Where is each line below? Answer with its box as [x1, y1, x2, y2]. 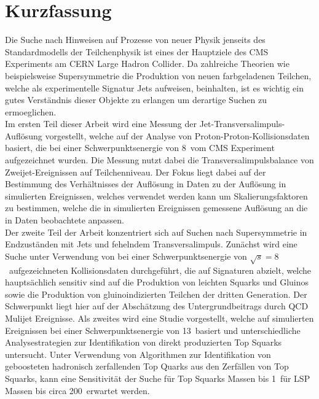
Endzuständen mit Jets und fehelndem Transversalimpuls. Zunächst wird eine [5, 238, 297, 250]
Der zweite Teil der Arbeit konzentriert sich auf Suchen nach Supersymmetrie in [5, 225, 307, 238]
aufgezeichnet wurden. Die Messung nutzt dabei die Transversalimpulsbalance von [5, 153, 314, 166]
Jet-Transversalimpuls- [199, 117, 285, 130]
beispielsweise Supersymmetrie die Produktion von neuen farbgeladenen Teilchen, [5, 69, 312, 82]
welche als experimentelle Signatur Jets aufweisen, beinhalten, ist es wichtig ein [5, 81, 304, 94]
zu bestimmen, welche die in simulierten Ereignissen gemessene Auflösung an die [5, 201, 308, 214]
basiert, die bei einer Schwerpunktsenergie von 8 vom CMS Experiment [5, 141, 275, 154]
